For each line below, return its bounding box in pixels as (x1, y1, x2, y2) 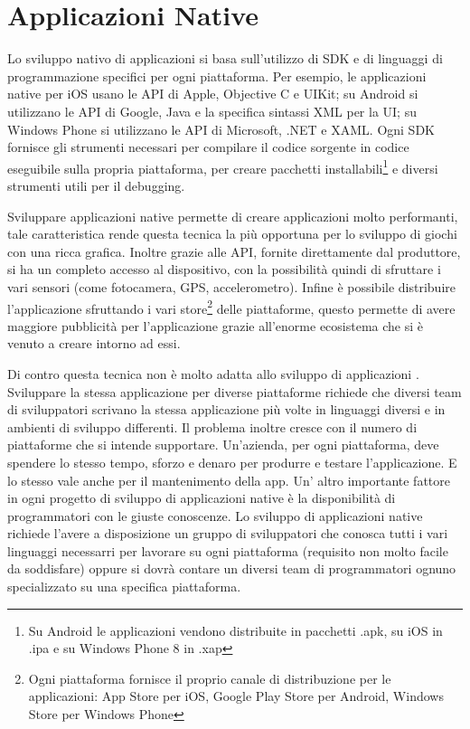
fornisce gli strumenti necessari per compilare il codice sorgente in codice (7, 137, 409, 156)
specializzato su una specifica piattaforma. (7, 577, 241, 596)
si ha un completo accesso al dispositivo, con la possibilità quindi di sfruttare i (7, 260, 441, 279)
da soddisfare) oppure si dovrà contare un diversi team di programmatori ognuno (7, 559, 456, 578)
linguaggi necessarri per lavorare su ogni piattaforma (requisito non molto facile (7, 541, 448, 560)
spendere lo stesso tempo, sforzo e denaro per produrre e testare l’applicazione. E (7, 452, 457, 471)
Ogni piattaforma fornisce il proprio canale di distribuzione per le (28, 668, 391, 687)
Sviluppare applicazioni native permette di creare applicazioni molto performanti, (7, 206, 458, 225)
